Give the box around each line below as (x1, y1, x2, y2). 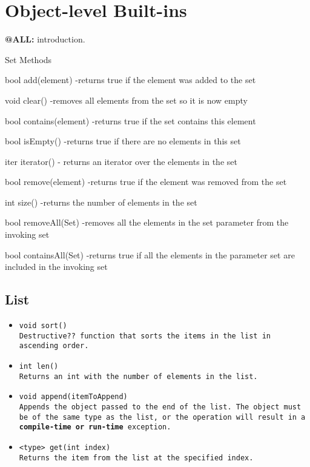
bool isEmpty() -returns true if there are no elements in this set (5, 135, 241, 147)
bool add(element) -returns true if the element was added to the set (5, 73, 256, 86)
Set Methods (5, 53, 52, 66)
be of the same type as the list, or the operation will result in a (19, 412, 306, 422)
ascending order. (19, 341, 89, 351)
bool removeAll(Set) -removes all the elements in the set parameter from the (5, 216, 289, 229)
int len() (19, 362, 59, 371)
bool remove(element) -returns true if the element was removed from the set (5, 175, 287, 188)
